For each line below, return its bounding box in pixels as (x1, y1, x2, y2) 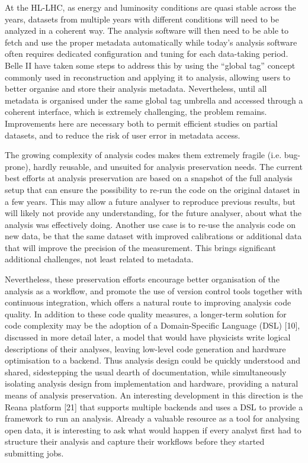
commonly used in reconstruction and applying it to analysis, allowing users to (5, 70, 291, 83)
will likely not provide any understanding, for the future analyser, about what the (5, 207, 301, 219)
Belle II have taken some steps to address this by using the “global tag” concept (5, 59, 296, 71)
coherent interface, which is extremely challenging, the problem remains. (5, 105, 267, 118)
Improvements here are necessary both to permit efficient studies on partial (5, 117, 278, 129)
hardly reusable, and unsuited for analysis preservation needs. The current (33, 160, 303, 172)
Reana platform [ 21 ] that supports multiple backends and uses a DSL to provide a (5, 400, 303, 413)
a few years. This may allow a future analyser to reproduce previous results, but (5, 195, 296, 207)
